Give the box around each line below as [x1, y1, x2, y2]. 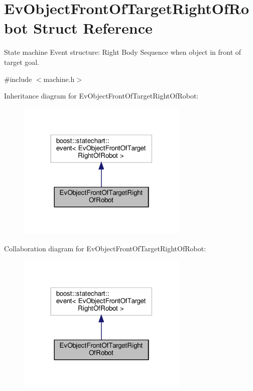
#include [4, 73, 32, 84]
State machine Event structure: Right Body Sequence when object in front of [4, 47, 241, 57]
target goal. [4, 56, 40, 67]
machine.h [43, 73, 75, 84]
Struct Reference [33, 18, 153, 38]
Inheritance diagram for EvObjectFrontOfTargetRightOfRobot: [4, 90, 199, 101]
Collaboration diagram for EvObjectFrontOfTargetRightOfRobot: [4, 243, 206, 254]
